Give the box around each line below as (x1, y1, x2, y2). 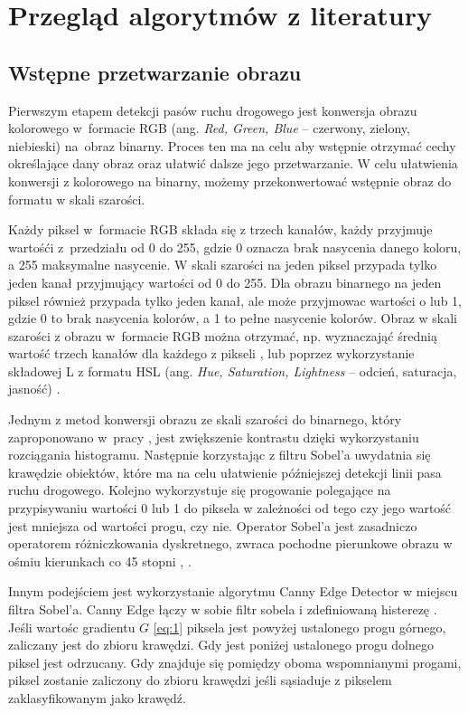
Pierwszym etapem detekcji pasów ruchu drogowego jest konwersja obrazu (8, 100, 417, 119)
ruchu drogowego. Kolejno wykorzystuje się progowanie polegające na (8, 480, 391, 499)
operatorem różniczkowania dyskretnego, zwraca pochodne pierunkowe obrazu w (8, 534, 453, 553)
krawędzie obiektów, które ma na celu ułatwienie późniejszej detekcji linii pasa (8, 462, 442, 481)
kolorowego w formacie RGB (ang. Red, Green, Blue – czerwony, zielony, (8, 119, 410, 138)
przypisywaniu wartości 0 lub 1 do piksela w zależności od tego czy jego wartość (8, 499, 452, 518)
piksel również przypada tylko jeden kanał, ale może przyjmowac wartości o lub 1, (8, 290, 462, 309)
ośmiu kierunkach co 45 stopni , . (8, 551, 192, 570)
